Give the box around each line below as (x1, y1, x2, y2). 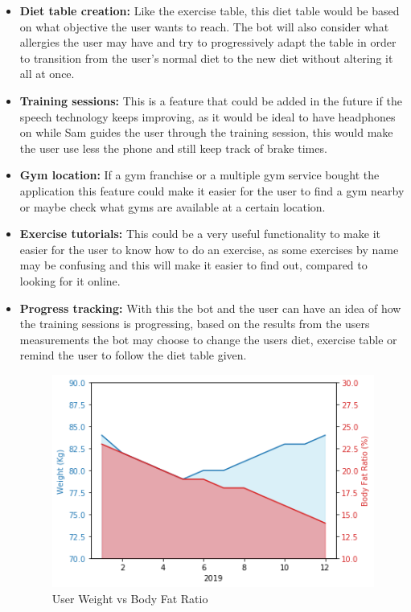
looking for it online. (19, 272, 121, 289)
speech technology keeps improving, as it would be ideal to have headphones (19, 108, 396, 125)
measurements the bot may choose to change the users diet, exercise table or (19, 331, 397, 347)
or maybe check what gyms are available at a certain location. (19, 198, 326, 215)
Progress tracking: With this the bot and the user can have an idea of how (19, 299, 401, 316)
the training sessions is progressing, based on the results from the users (19, 315, 370, 332)
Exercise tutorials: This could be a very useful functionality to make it (19, 225, 380, 242)
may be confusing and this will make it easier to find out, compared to (19, 257, 368, 273)
